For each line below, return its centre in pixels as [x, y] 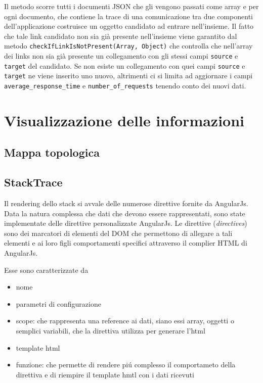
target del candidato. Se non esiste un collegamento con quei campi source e [125, 65]
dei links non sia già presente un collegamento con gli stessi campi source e [121, 56]
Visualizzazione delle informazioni [124, 120]
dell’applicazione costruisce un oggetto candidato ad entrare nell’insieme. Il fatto [129, 26]
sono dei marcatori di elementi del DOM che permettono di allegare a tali [118, 233]
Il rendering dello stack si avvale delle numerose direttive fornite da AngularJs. [126, 203]
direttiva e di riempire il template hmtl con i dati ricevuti [105, 374]
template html [38, 347]
